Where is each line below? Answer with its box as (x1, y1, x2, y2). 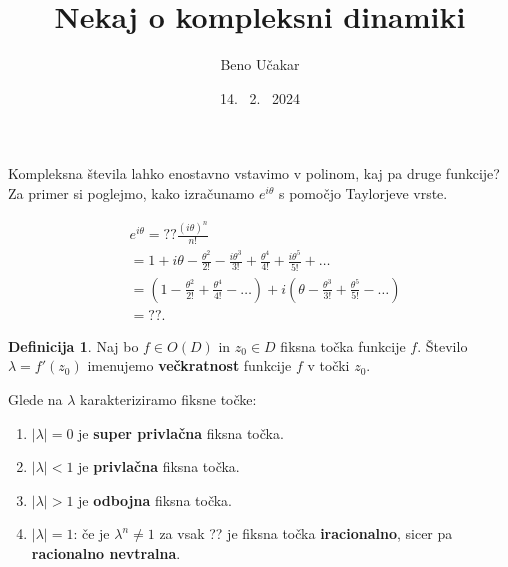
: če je (73, 523, 110, 544)
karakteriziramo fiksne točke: (80, 388, 257, 409)
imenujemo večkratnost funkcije (87, 355, 292, 376)
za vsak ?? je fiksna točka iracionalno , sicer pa (159, 523, 453, 544)
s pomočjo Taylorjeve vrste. (279, 182, 448, 203)
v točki (307, 355, 350, 376)
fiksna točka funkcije (280, 335, 406, 356)
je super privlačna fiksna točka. (78, 422, 284, 443)
